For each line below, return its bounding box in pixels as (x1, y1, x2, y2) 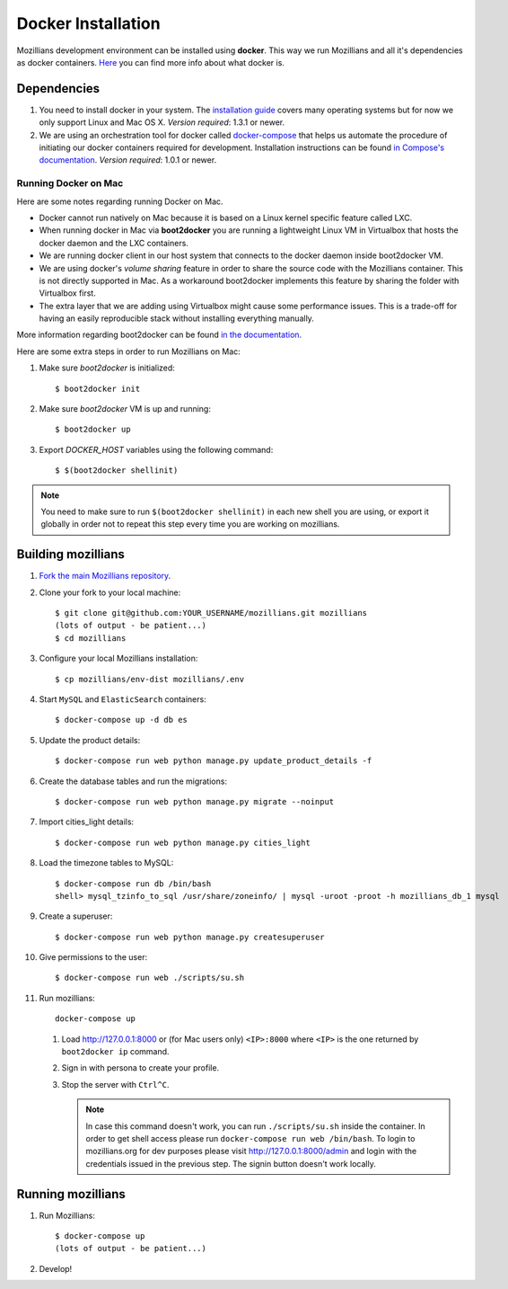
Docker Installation (16, 13, 161, 33)
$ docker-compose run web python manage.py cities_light (55, 837, 311, 848)
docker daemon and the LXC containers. (39, 237, 188, 248)
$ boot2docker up (55, 424, 131, 435)
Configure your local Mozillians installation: (39, 653, 198, 664)
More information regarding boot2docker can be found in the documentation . (16, 329, 302, 341)
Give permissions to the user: (39, 952, 148, 963)
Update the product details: (39, 734, 141, 745)
